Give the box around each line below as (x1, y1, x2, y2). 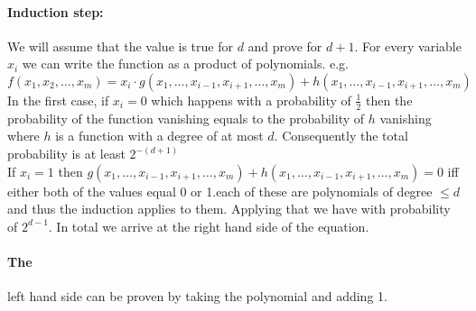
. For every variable (354, 36, 462, 55)
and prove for (247, 36, 322, 55)
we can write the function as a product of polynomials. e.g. (22, 54, 349, 73)
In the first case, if (7, 90, 109, 109)
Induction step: (7, 2, 104, 21)
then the (366, 90, 413, 109)
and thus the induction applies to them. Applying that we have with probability (7, 199, 451, 218)
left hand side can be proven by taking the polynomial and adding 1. (7, 287, 387, 306)
